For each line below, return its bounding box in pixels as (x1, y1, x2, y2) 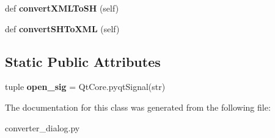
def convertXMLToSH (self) (5, 2, 119, 14)
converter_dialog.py (5, 121, 80, 134)
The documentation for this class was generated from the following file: (5, 100, 271, 113)
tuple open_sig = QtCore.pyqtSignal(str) (5, 80, 166, 93)
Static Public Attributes (5, 52, 161, 71)
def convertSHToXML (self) (5, 22, 120, 35)
